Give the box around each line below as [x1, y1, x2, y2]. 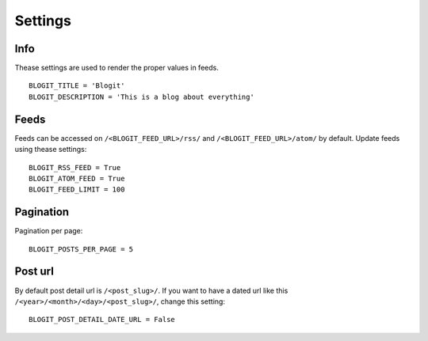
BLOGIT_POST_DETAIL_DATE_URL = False [29, 315, 176, 324]
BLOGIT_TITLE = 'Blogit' [29, 81, 125, 90]
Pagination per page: [14, 226, 83, 236]
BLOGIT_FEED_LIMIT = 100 [29, 185, 125, 194]
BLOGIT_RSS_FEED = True [29, 163, 121, 172]
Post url [14, 265, 55, 278]
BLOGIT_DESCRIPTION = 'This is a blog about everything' [29, 92, 255, 101]
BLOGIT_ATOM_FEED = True [29, 174, 125, 183]
